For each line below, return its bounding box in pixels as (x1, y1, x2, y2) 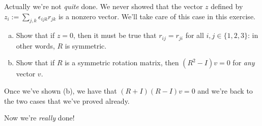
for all (185, 30, 204, 40)
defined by (211, 1, 243, 11)
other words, (16, 40, 55, 51)
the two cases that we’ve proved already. (4, 95, 130, 106)
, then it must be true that (73, 30, 157, 40)
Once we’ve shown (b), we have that (4, 86, 117, 96)
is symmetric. (65, 40, 107, 51)
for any (232, 57, 255, 68)
